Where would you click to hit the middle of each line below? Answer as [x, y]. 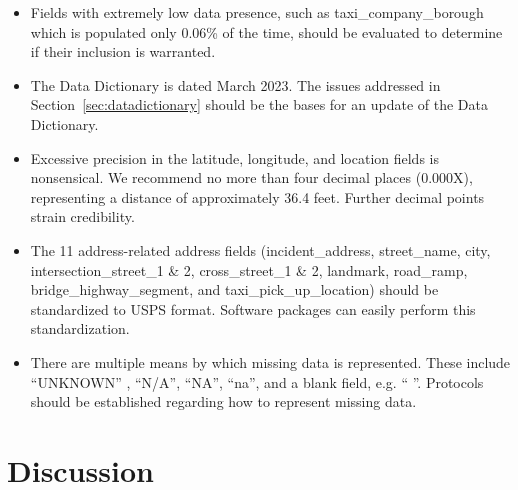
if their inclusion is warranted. [123, 51]
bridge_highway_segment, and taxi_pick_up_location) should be [234, 289]
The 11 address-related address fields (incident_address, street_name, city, [260, 249]
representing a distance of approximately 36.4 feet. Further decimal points [257, 196]
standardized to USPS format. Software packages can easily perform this [253, 308]
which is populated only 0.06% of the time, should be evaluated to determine [266, 31]
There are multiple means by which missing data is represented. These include [270, 361]
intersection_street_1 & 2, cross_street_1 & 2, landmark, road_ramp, [249, 269]
